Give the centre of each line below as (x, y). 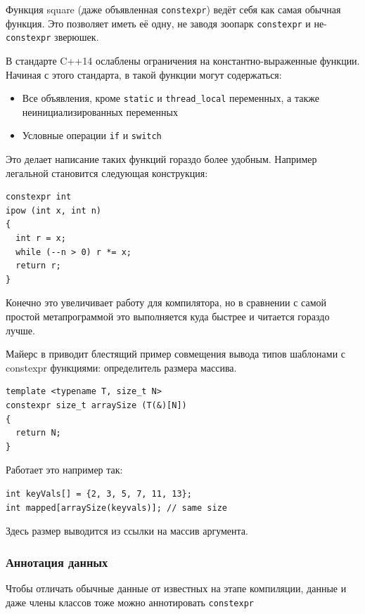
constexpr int (39, 197)
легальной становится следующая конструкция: (107, 172)
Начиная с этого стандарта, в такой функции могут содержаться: (144, 74)
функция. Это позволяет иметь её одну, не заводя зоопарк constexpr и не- (166, 23)
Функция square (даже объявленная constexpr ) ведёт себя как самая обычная (173, 9)
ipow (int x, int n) (54, 210)
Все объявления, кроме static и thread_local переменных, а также (171, 98)
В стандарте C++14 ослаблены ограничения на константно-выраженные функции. (183, 60)
